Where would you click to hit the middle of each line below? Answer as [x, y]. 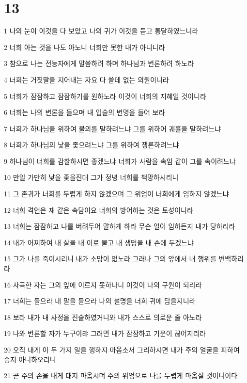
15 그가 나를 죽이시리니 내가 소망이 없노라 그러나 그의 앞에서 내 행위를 [110, 259]
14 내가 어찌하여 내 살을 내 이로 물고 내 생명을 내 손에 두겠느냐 [99, 242]
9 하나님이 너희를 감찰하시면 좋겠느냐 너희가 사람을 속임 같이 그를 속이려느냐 [120, 161]
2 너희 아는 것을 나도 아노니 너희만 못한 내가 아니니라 [85, 47]
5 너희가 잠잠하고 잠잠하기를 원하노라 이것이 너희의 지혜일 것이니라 [105, 96]
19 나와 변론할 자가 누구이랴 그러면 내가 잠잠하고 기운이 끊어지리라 [105, 333]
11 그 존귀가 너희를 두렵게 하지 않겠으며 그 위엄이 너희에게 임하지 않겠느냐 [116, 194]
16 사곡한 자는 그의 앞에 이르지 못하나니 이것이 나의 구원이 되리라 [103, 284]
